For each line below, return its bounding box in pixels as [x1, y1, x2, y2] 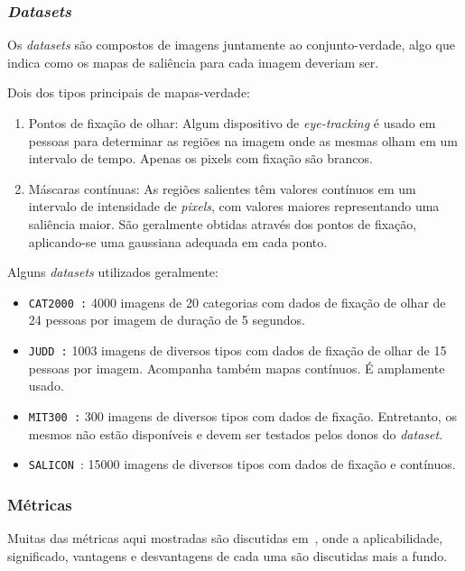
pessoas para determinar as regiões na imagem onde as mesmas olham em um [28, 131, 458, 150]
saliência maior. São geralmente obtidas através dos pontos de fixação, [28, 214, 417, 233]
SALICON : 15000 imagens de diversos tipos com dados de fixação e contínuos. [28, 455, 456, 474]
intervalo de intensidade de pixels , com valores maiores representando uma [28, 197, 440, 216]
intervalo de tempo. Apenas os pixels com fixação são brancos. [28, 149, 373, 168]
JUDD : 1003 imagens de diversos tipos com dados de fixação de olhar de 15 [28, 341, 447, 359]
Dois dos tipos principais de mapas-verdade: [7, 83, 250, 102]
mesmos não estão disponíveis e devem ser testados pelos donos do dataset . [28, 424, 443, 443]
